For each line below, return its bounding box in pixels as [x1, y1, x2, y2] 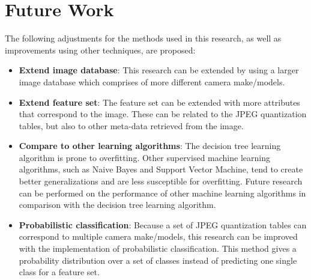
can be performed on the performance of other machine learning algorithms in [19, 186, 306, 199]
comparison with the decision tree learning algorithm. [19, 198, 216, 211]
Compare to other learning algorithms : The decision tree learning [19, 139, 281, 152]
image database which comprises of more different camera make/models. [19, 75, 285, 88]
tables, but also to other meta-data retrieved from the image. [19, 119, 244, 132]
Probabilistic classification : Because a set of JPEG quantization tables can [19, 218, 307, 231]
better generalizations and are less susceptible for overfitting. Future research [19, 175, 303, 187]
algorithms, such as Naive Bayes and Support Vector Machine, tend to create [19, 163, 303, 175]
